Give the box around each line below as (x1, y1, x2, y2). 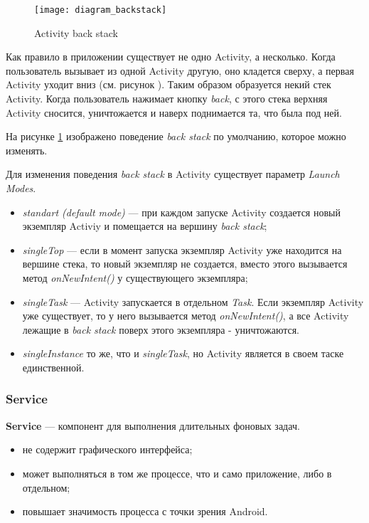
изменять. (6, 142, 48, 157)
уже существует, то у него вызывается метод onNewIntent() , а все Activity (22, 308, 349, 323)
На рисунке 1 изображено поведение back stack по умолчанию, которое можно (6, 129, 346, 144)
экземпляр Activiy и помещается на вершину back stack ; (22, 218, 267, 233)
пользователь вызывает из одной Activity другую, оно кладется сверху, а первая (6, 63, 354, 78)
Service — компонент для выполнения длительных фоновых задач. (6, 418, 300, 433)
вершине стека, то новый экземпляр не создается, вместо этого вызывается (22, 256, 348, 271)
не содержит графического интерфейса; (22, 442, 193, 457)
